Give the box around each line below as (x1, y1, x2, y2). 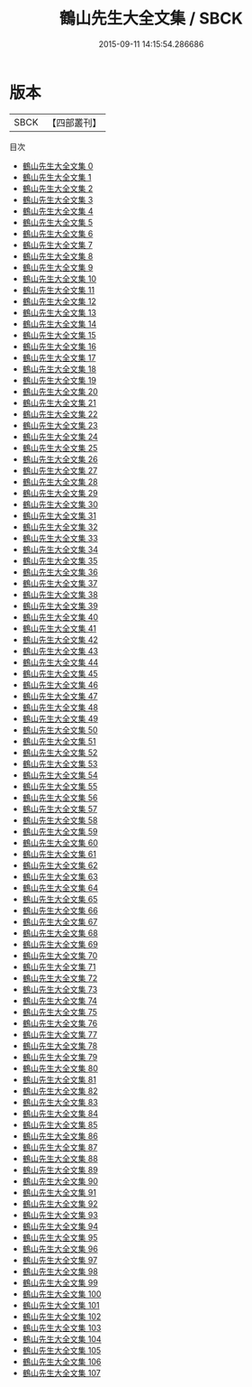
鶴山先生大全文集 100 (22, 1288, 102, 1299)
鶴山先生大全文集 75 (22, 1006, 97, 1017)
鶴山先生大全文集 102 (22, 1310, 102, 1322)
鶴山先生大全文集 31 (22, 510, 97, 521)
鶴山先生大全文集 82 (22, 1085, 98, 1096)
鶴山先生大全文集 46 (22, 679, 99, 690)
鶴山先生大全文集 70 (22, 949, 98, 961)
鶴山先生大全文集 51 (22, 735, 96, 746)
